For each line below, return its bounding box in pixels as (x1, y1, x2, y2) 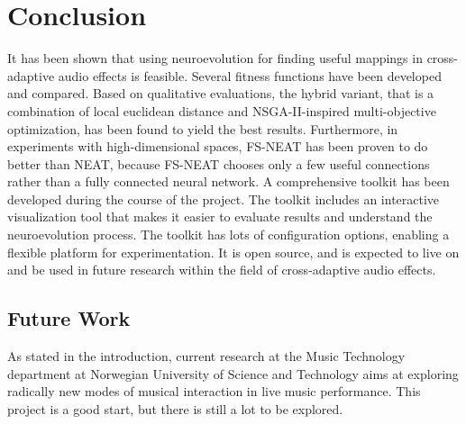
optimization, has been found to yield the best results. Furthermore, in (7, 119, 398, 138)
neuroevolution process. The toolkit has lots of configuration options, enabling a (7, 225, 450, 244)
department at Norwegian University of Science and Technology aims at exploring (7, 364, 459, 383)
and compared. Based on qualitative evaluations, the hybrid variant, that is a (7, 84, 434, 103)
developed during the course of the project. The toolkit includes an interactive (7, 189, 440, 208)
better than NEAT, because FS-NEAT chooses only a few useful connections (7, 154, 430, 173)
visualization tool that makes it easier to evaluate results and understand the (7, 207, 433, 226)
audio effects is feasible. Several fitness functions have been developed (58, 66, 442, 85)
